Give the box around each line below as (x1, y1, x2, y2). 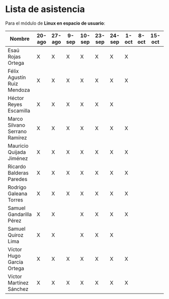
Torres (8, 196, 24, 203)
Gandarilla (8, 211, 32, 218)
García (8, 258, 24, 265)
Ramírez (8, 134, 27, 141)
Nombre (10, 35, 30, 42)
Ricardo (8, 163, 26, 170)
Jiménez (8, 155, 28, 162)
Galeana (8, 190, 28, 197)
